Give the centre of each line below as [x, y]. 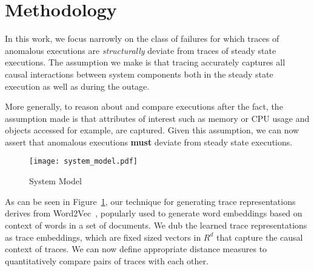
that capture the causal [260, 237]
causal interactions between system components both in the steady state [139, 74]
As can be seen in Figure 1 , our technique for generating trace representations [150, 201]
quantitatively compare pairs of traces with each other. [107, 260]
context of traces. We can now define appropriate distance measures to [136, 249]
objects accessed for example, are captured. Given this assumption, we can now [152, 130]
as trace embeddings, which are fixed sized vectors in [103, 237]
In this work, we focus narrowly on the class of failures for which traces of [142, 38]
